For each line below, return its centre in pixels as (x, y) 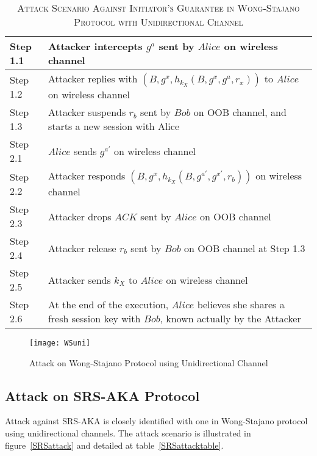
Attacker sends (79, 280)
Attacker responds (87, 176)
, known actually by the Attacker (230, 318)
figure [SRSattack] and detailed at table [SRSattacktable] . (114, 445)
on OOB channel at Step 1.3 (244, 248)
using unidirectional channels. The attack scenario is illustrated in (128, 433)
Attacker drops (80, 216)
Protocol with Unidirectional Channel (158, 22)
